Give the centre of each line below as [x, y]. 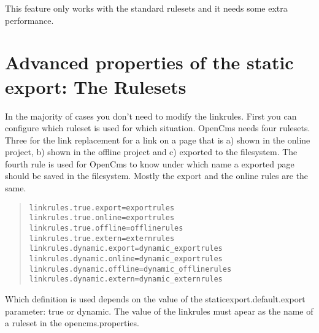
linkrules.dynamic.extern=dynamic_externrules [126, 279]
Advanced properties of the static [149, 62]
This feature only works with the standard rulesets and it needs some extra [146, 8]
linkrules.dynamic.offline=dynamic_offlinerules [130, 269]
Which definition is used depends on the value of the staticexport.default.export [155, 298]
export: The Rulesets [96, 86]
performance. [29, 20]
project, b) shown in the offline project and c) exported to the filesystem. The [151, 152]
